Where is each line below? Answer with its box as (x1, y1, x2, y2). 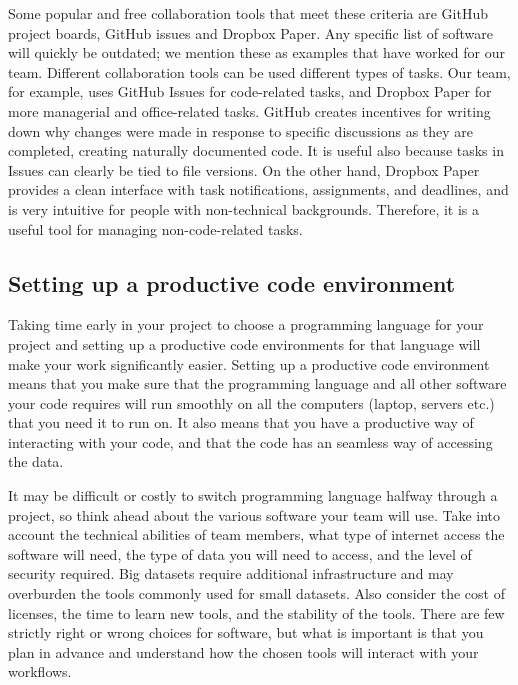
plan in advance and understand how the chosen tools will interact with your (8, 641, 479, 662)
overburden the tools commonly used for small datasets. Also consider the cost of (8, 583, 505, 604)
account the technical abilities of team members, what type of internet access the (8, 524, 505, 545)
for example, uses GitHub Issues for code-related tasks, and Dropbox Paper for (8, 81, 492, 102)
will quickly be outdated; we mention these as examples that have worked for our (8, 42, 505, 63)
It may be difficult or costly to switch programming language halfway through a (8, 485, 498, 506)
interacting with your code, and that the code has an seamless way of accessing (8, 431, 493, 452)
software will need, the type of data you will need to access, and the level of (8, 543, 472, 564)
